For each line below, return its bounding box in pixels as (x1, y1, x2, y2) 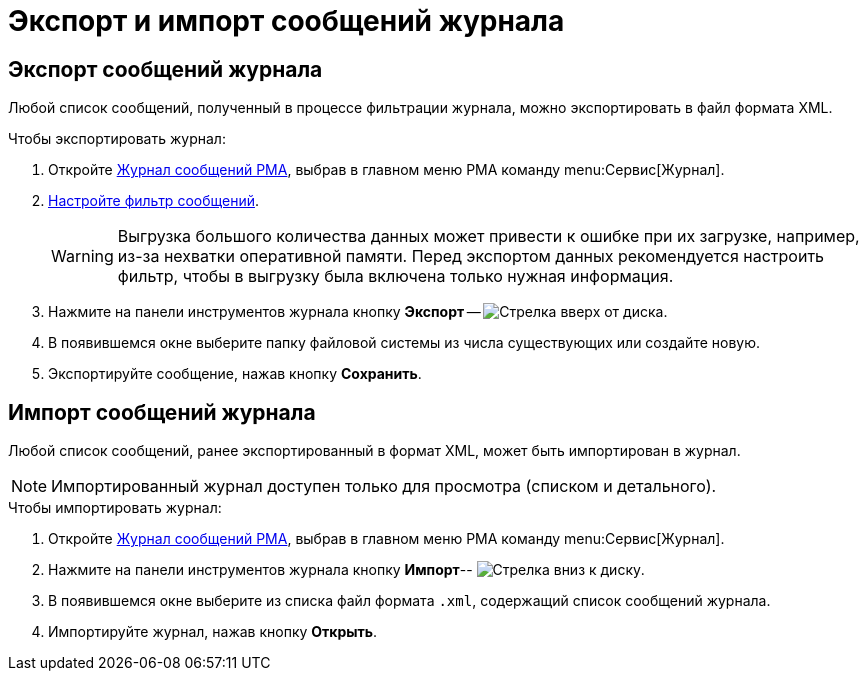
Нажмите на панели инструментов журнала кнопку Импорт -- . (48, 561, 645, 579)
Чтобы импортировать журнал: (8, 499, 222, 517)
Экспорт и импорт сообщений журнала (8, 4, 565, 38)
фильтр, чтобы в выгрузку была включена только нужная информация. (117, 266, 674, 287)
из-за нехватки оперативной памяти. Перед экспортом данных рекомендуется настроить (117, 246, 825, 267)
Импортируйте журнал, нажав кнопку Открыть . (48, 623, 378, 641)
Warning (51, 246, 114, 267)
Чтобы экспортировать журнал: (8, 130, 226, 148)
